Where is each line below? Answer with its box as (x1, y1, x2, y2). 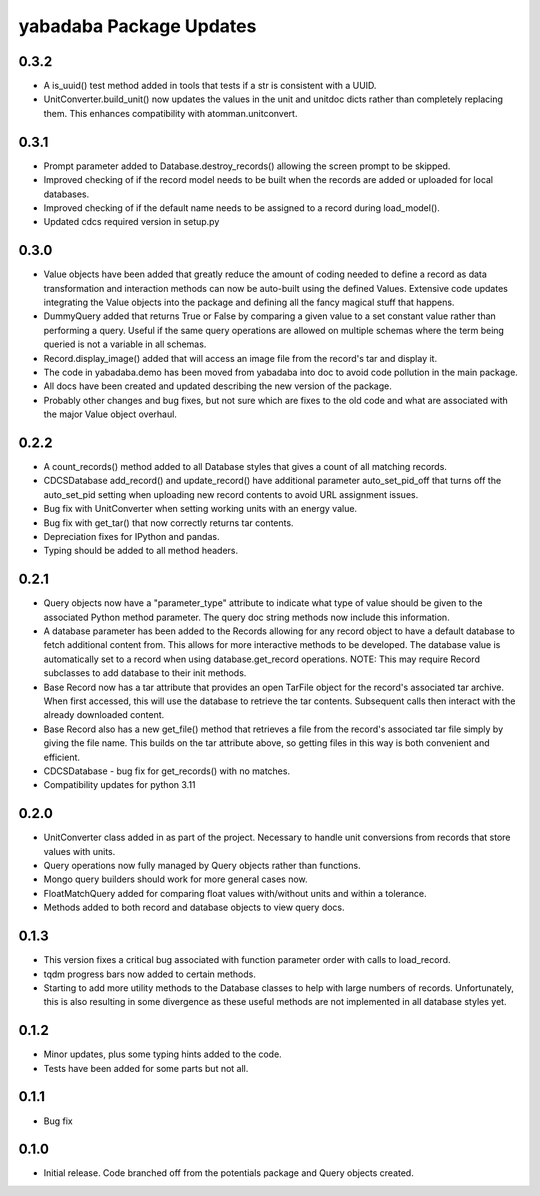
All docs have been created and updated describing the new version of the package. (43, 380, 392, 392)
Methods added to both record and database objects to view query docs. (43, 901, 345, 914)
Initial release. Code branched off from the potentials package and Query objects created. (43, 1167, 414, 1179)
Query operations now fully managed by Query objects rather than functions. (43, 860, 362, 872)
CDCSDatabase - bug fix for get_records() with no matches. (43, 765, 290, 777)
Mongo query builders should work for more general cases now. (43, 873, 309, 885)
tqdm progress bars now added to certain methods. (43, 968, 257, 980)
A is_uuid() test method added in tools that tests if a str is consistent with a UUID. (43, 80, 377, 92)
